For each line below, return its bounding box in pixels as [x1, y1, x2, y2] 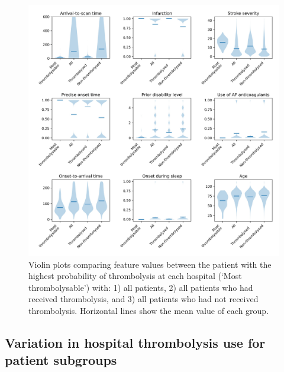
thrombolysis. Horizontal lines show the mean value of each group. [28, 304, 269, 316]
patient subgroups [5, 351, 117, 369]
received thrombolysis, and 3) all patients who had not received [28, 293, 259, 305]
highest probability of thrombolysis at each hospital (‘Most [28, 270, 242, 282]
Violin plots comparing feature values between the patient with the [28, 258, 272, 270]
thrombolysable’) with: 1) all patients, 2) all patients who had [28, 281, 253, 293]
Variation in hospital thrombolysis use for [5, 333, 266, 351]
